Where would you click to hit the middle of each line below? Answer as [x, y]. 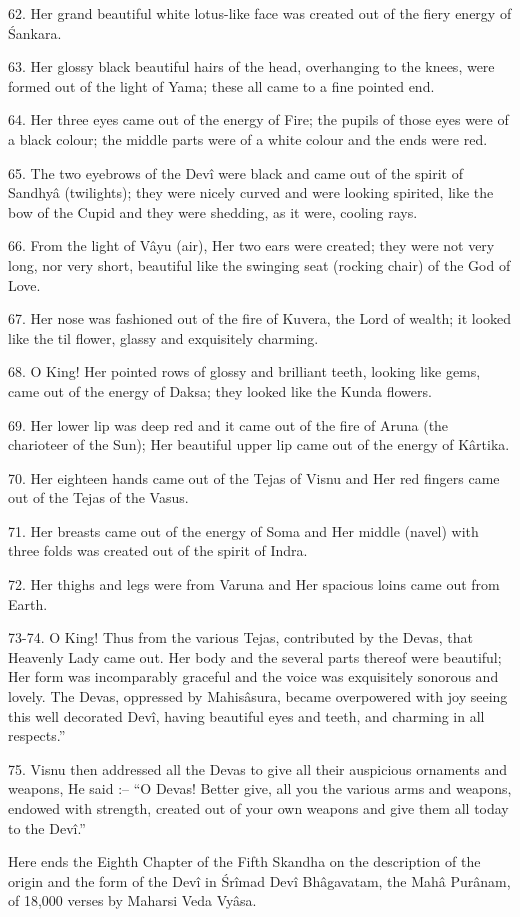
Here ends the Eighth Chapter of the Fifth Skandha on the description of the [244, 861]
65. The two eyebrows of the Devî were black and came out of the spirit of [236, 172]
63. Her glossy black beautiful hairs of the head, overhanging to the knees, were [251, 66]
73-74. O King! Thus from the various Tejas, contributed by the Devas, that [240, 637]
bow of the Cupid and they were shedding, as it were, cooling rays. [213, 211]
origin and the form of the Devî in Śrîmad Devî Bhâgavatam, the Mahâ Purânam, [259, 880]
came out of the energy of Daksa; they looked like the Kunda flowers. [220, 390]
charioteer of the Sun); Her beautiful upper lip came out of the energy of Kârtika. [259, 444]
